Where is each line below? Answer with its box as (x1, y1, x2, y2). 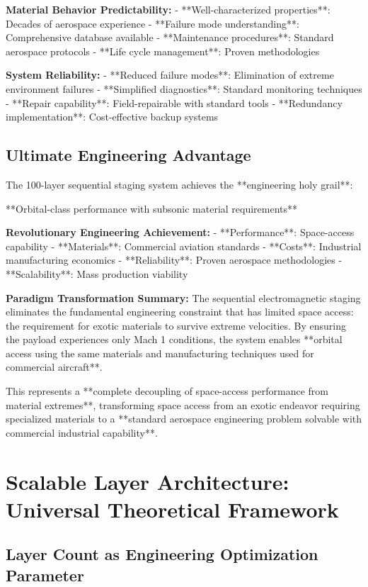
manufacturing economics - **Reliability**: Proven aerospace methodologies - (6, 252, 343, 267)
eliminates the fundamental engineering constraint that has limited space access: (6, 304, 354, 319)
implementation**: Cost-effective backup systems (6, 109, 219, 124)
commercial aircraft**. (6, 359, 103, 374)
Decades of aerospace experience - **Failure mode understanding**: (6, 16, 299, 30)
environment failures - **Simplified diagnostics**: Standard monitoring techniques (6, 81, 362, 96)
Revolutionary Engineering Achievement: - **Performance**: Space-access (6, 225, 355, 240)
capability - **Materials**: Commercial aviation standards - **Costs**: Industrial (6, 238, 362, 253)
